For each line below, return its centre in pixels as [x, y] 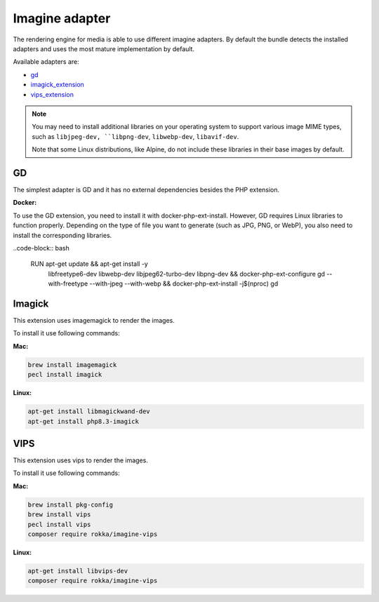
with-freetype [68, 283]
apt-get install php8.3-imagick [84, 421]
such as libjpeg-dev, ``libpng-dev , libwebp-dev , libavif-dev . [135, 136]
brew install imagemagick [72, 364]
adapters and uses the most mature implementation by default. [104, 48]
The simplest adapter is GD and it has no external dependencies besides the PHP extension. [146, 189]
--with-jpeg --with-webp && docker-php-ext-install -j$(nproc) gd [184, 283]
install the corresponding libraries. [62, 235]
